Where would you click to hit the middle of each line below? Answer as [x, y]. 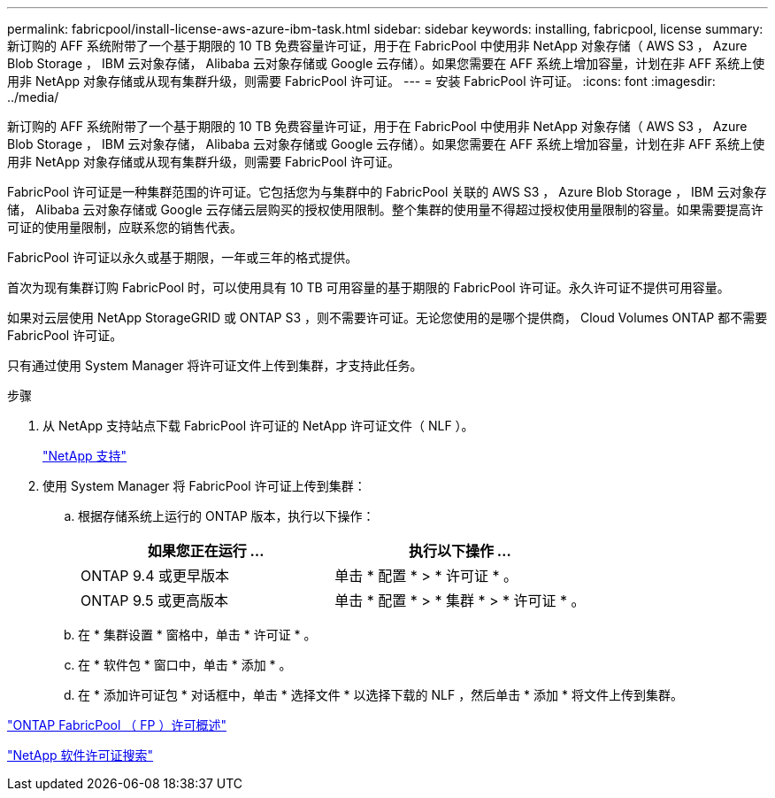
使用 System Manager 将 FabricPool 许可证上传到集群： [204, 486]
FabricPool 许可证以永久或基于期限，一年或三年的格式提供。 [183, 257]
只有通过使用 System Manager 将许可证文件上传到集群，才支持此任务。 [215, 365]
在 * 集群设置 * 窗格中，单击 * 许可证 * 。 [197, 635]
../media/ [33, 97]
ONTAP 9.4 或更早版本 [155, 576]
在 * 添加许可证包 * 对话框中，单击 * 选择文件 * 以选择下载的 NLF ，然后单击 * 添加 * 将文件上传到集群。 [380, 695]
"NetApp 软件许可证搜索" [81, 755]
